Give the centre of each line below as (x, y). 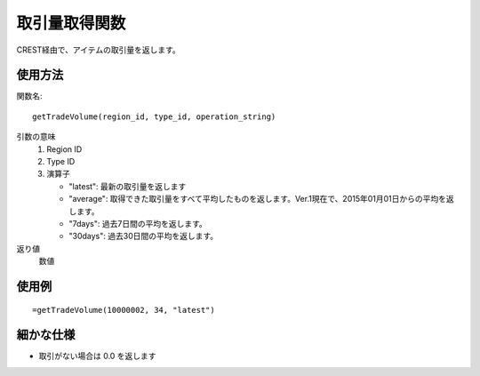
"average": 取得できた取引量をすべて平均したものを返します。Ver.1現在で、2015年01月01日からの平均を (258, 199)
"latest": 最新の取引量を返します (128, 186)
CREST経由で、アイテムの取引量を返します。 (99, 50)
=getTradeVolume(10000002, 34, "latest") (124, 310)
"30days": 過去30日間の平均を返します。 (144, 236)
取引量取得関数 (71, 23)
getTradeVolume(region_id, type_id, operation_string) (154, 116)
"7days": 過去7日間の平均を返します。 (138, 223)
